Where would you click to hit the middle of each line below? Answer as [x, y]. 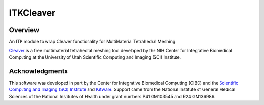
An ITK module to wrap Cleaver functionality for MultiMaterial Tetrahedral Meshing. [93, 42]
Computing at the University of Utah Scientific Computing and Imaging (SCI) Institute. [95, 57]
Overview [24, 30]
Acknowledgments [39, 71]
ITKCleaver [32, 13]
